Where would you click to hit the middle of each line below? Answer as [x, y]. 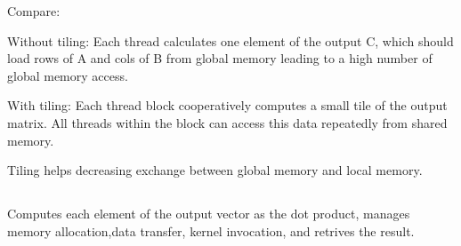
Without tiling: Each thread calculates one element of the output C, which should [230, 40]
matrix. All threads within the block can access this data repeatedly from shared [227, 122]
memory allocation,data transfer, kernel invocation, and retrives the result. [211, 230]
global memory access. [68, 75]
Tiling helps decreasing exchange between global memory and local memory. [215, 170]
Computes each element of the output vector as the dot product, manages [209, 214]
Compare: [34, 11]
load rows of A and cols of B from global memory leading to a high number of [220, 58]
